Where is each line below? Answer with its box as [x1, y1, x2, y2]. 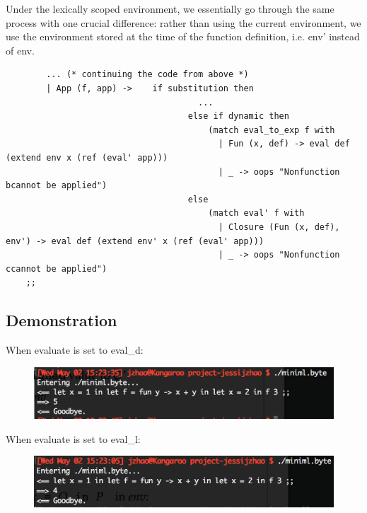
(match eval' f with [208, 208, 305, 219]
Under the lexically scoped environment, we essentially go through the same [6, 1, 334, 16]
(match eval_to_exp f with [208, 125, 335, 135]
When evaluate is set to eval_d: [6, 342, 144, 357]
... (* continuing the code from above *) [46, 69, 249, 80]
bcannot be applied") [6, 180, 107, 191]
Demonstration [6, 309, 117, 331]
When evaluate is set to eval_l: [6, 431, 141, 446]
